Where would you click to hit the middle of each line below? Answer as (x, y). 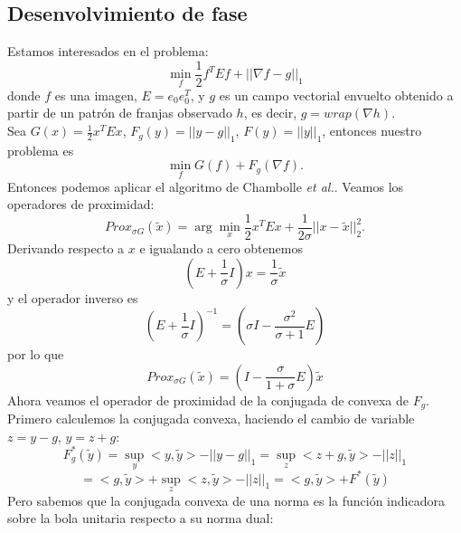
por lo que (36, 354)
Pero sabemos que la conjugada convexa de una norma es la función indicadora (226, 500)
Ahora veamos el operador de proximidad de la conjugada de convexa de (208, 400)
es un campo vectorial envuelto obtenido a (336, 95)
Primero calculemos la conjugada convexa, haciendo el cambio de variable (211, 419)
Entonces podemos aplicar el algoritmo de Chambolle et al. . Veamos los (206, 186)
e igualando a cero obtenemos (221, 247)
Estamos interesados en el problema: (108, 51)
